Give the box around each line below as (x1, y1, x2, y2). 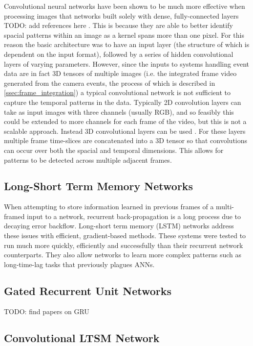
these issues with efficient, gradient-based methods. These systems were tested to (4, 230, 246, 241)
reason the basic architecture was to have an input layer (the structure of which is (4, 39, 250, 49)
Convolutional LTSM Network (4, 330, 160, 345)
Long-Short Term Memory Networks (4, 178, 193, 194)
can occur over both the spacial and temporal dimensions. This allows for (4, 145, 224, 155)
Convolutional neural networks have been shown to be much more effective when (4, 1, 245, 11)
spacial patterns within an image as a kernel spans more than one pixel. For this (4, 29, 244, 40)
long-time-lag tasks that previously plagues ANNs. (4, 259, 155, 269)
